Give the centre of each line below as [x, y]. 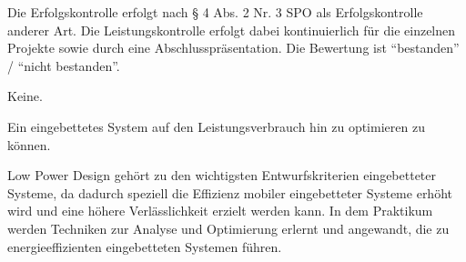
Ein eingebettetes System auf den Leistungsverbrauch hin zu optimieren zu [216, 126]
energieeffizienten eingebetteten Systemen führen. [145, 246]
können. [29, 144]
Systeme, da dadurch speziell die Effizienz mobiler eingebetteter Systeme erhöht [230, 192]
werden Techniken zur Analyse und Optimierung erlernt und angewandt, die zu [228, 228]
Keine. [25, 96]
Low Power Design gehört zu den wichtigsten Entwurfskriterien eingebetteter [222, 175]
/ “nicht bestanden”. [64, 65]
